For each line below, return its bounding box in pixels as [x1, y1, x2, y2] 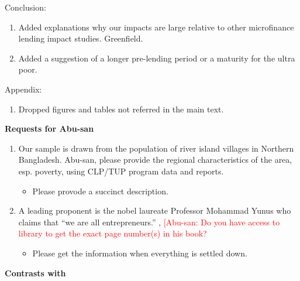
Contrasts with [5, 266, 66, 279]
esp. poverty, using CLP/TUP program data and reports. [18, 165, 224, 177]
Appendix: [5, 83, 42, 95]
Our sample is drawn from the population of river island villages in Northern [18, 142, 294, 154]
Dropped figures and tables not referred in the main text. [18, 102, 224, 115]
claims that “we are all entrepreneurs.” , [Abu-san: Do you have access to [18, 215, 280, 228]
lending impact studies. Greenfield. [18, 32, 143, 44]
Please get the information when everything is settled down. [32, 246, 247, 259]
